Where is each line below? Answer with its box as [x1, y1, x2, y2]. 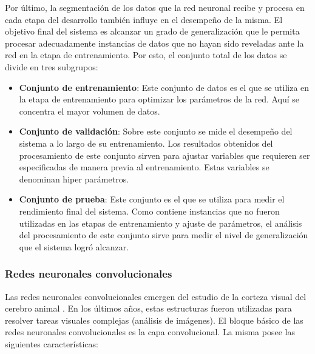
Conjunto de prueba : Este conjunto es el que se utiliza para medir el [19, 193, 285, 205]
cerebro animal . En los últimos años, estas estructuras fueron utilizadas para [5, 302, 292, 315]
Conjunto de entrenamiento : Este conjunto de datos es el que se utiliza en [19, 81, 310, 93]
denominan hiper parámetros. [19, 172, 129, 185]
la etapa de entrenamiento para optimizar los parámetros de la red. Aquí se [19, 93, 300, 105]
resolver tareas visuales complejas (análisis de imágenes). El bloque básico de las [5, 313, 303, 326]
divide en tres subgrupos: [5, 60, 98, 73]
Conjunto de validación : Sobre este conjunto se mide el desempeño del [19, 125, 293, 138]
